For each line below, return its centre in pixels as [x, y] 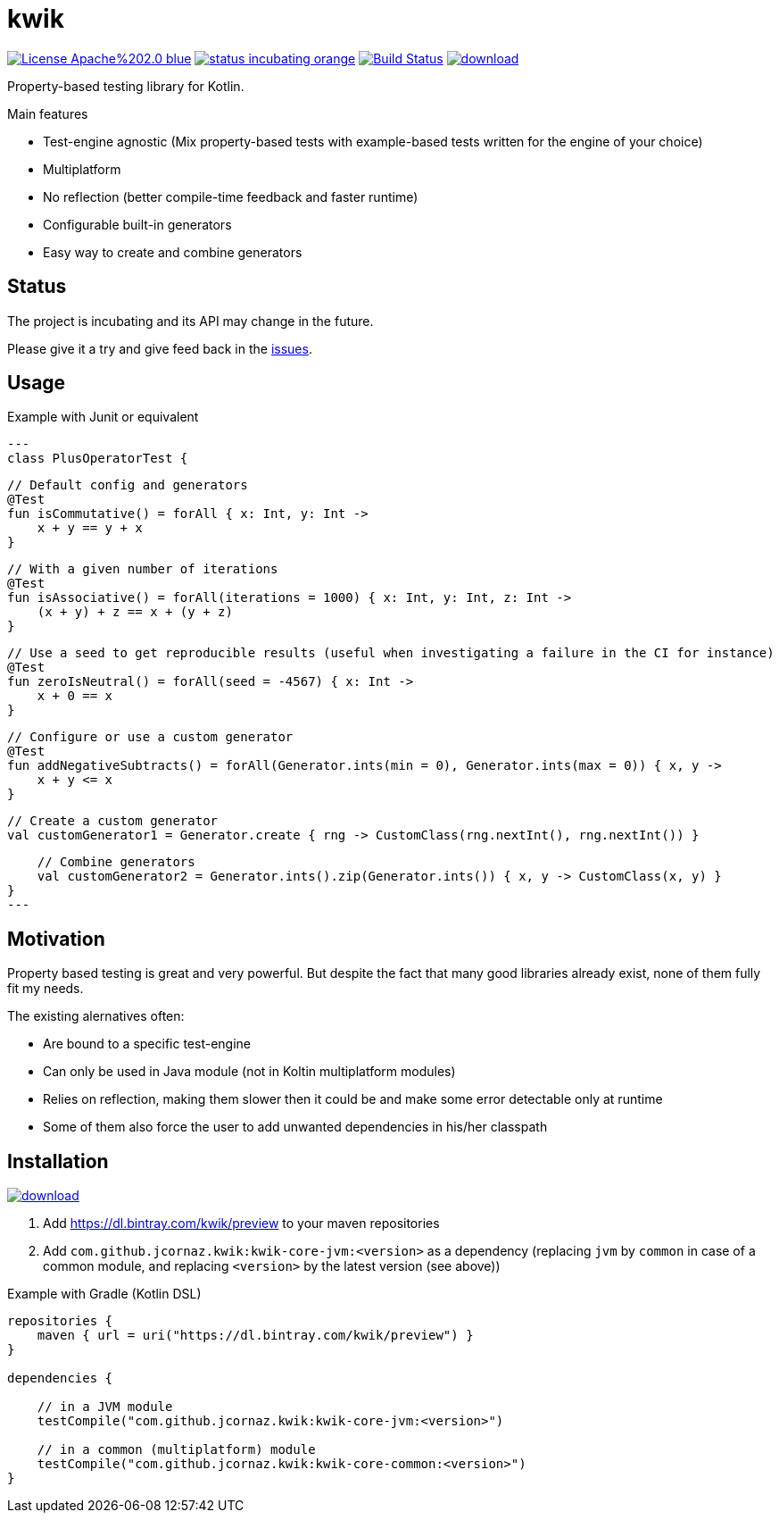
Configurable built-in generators [137, 224]
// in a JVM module [105, 1407]
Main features [48, 113]
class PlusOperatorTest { [98, 459]
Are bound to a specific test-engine [147, 1044]
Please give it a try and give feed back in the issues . [160, 348]
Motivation [56, 939]
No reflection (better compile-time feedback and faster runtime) [231, 196]
